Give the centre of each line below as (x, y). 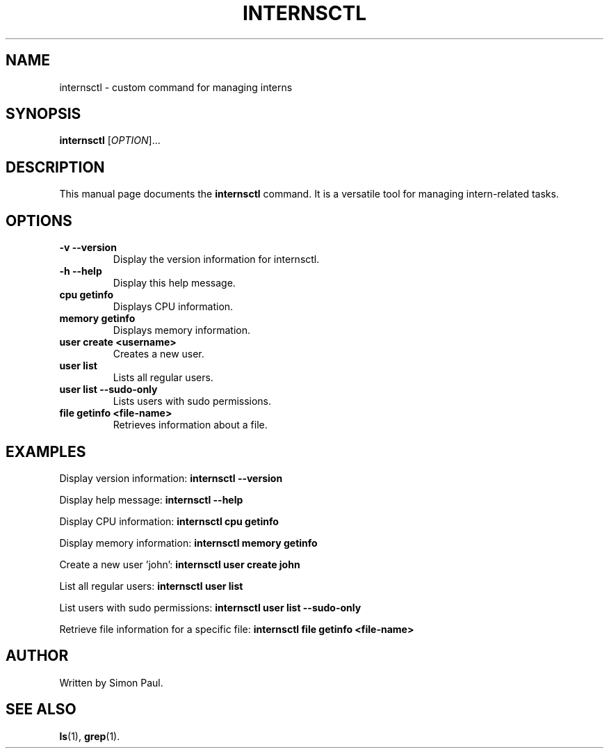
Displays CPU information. (173, 307)
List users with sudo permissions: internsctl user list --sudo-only (210, 607)
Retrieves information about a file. (190, 425)
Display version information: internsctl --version (171, 478)
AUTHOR (37, 656)
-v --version (88, 248)
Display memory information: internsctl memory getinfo (188, 543)
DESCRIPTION (55, 167)
